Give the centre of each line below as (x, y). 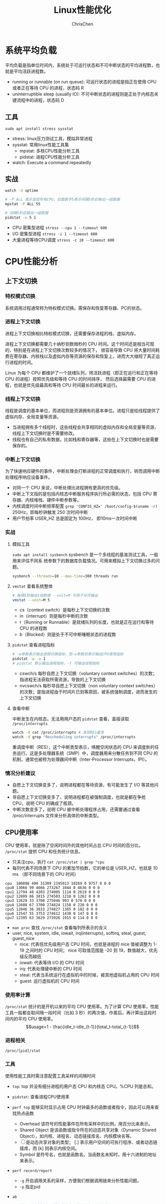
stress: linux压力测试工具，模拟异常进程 (52, 139)
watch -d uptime (22, 191)
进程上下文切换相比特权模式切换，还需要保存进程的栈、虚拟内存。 (72, 333)
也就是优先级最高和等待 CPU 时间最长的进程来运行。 (67, 385)
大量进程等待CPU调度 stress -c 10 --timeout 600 (63, 240)
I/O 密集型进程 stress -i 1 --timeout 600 (55, 233)
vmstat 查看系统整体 (32, 586)
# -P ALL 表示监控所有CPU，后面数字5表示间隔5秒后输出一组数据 (63, 199)
